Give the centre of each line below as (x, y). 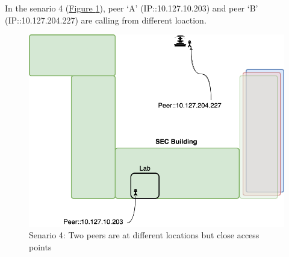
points (40, 246)
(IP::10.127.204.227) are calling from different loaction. (106, 20)
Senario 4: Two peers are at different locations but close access (144, 235)
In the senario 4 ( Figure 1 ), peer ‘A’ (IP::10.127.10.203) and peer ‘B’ (132, 8)
